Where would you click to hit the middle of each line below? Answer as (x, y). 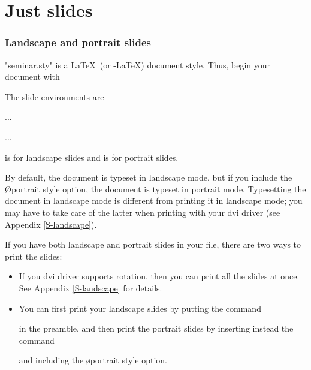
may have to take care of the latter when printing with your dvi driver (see (143, 212)
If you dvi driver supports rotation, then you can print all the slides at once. (159, 276)
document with (32, 76)
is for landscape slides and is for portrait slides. (92, 157)
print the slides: (34, 256)
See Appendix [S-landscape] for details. (90, 288)
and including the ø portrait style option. (93, 360)
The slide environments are (55, 96)
